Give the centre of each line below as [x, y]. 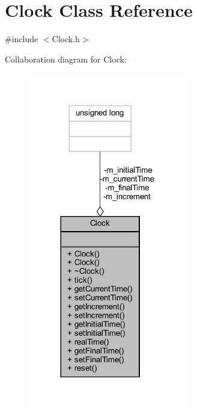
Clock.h [66, 39]
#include [22, 39]
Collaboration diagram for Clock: [66, 59]
